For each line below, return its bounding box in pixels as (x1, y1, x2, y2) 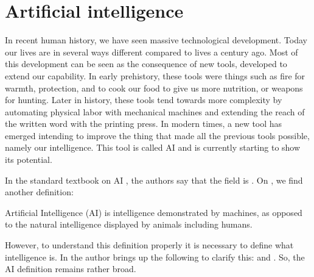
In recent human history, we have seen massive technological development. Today (5, 34, 307, 46)
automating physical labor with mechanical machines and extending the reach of (5, 105, 305, 118)
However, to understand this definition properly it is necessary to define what (5, 239, 294, 251)
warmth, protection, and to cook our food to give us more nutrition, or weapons (5, 81, 303, 94)
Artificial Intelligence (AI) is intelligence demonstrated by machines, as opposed (5, 206, 302, 218)
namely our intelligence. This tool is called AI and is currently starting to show (5, 141, 301, 154)
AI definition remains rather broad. (5, 262, 136, 275)
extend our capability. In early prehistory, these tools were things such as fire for (5, 69, 305, 82)
